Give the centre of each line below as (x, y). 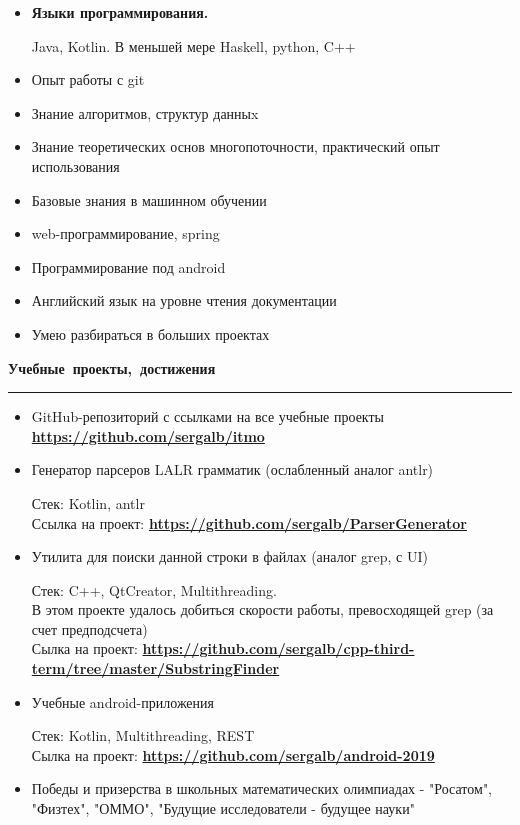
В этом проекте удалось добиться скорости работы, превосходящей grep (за (262, 609)
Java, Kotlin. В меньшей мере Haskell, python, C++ (193, 45)
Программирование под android (128, 266)
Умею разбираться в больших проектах (150, 333)
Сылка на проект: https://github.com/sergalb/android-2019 (233, 754)
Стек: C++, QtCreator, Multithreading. (154, 589)
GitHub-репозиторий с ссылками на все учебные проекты (208, 416)
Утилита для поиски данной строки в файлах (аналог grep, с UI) (229, 556)
